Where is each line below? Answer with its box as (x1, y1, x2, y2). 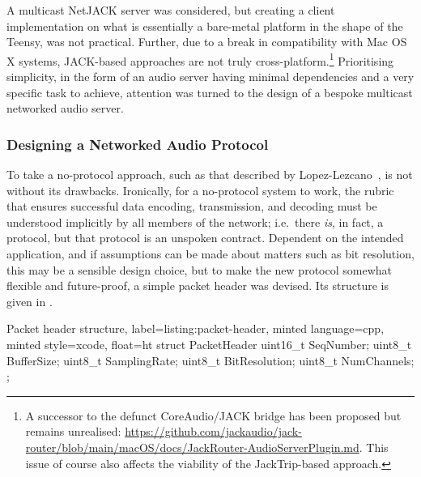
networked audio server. (6, 100, 124, 117)
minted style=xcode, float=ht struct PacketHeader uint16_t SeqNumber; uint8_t (6, 335, 412, 352)
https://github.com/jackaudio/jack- (125, 423, 302, 440)
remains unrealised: (25, 423, 121, 440)
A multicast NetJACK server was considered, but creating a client (6, 2, 335, 18)
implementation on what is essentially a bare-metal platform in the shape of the (6, 17, 403, 34)
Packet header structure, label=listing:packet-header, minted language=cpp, (6, 320, 385, 337)
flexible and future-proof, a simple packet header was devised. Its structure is (6, 277, 389, 294)
